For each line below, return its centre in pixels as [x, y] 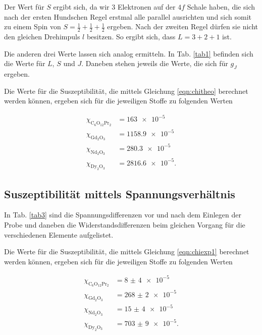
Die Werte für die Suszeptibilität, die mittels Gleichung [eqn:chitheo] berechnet [126, 91]
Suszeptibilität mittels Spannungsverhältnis [120, 193]
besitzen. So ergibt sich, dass [131, 37]
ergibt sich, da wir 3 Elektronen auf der [114, 7]
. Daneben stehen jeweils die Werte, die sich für [155, 63]
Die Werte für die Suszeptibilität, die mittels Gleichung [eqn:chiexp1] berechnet [127, 252]
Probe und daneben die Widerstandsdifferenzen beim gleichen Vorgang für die [125, 225]
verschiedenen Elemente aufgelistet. [59, 234]
